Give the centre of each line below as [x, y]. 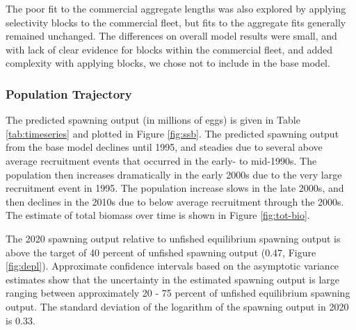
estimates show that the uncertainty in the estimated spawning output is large [173, 279]
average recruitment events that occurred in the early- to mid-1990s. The [161, 160]
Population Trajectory [69, 93]
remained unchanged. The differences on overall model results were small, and [171, 36]
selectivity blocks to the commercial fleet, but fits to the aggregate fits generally [176, 22]
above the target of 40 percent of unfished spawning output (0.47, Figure [161, 252]
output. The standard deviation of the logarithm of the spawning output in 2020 [177, 306]
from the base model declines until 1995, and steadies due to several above [164, 147]
